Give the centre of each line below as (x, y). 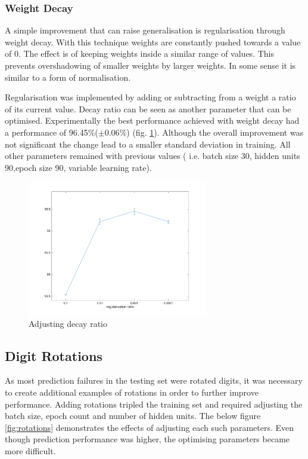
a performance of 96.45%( (52, 132)
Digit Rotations (54, 355)
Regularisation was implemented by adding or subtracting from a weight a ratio (150, 97)
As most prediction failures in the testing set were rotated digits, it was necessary (154, 380)
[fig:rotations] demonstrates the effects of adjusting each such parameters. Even (150, 427)
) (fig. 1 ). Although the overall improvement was (215, 132)
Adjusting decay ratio (68, 323)
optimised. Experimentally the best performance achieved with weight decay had (152, 120)
